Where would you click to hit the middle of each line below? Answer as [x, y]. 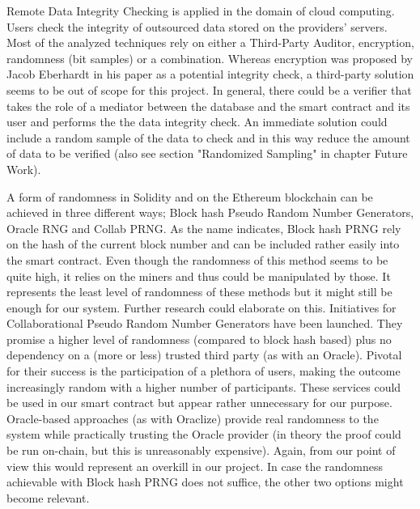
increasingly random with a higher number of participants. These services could [204, 386]
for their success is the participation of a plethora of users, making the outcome [204, 371]
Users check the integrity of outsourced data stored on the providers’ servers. [197, 26]
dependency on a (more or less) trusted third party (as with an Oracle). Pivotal [204, 355]
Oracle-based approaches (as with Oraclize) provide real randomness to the [193, 418]
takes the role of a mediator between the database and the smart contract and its [208, 106]
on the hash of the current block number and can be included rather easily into [203, 244]
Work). [24, 169]
